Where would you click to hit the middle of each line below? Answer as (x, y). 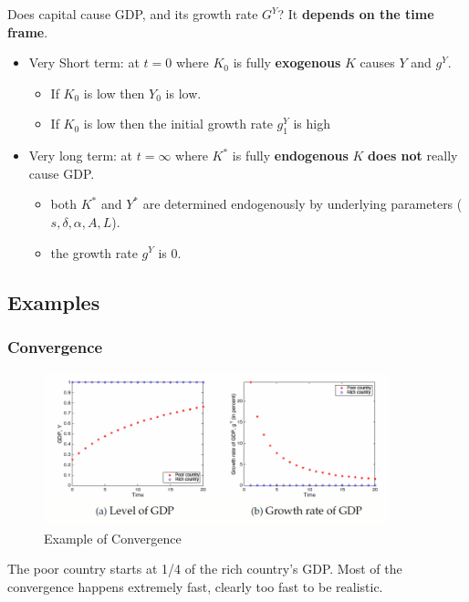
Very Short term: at (84, 62)
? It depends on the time (356, 14)
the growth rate (94, 252)
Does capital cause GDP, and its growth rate (133, 14)
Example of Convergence (113, 538)
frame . (28, 31)
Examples (54, 301)
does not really (413, 156)
